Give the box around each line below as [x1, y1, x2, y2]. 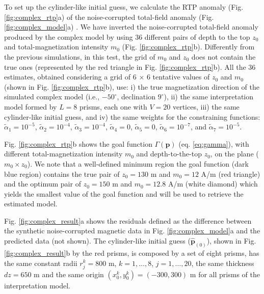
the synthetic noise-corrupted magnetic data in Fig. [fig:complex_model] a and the [4, 225, 260, 236]
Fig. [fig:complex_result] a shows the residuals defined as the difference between [4, 215, 252, 226]
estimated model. [4, 198, 58, 209]
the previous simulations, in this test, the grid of [4, 51, 155, 62]
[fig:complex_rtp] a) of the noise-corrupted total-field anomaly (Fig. [4, 11, 214, 22]
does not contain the [191, 51, 256, 62]
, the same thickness [191, 257, 254, 268]
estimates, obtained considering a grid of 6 [4, 71, 137, 82]
